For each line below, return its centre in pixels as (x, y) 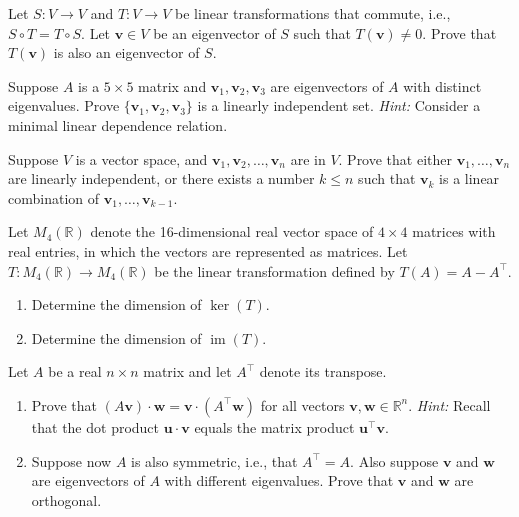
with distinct (442, 85)
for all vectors (302, 404)
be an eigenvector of (214, 32)
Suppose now (71, 460)
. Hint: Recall (449, 404)
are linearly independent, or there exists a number (161, 178)
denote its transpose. (323, 371)
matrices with (454, 231)
